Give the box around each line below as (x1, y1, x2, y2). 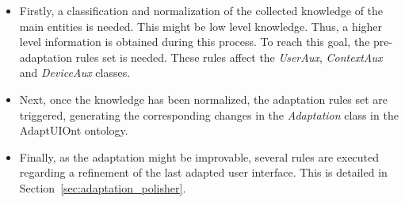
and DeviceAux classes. (19, 64, 131, 81)
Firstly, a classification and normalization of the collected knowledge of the (19, 2, 384, 18)
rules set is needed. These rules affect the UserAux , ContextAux (75, 48, 383, 65)
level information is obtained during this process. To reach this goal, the (19, 33, 370, 50)
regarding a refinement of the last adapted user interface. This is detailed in (19, 164, 388, 181)
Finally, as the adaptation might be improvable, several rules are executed (19, 148, 380, 165)
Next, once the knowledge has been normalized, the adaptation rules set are (19, 90, 388, 107)
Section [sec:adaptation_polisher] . (19, 179, 186, 196)
